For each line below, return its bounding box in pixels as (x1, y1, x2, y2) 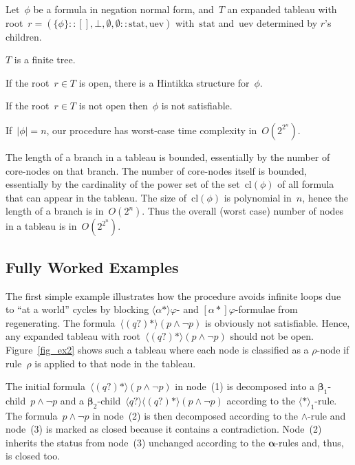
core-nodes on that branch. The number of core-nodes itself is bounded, (6, 163, 307, 177)
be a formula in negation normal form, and (33, 2, 214, 16)
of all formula (277, 177, 334, 191)
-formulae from (235, 302, 298, 316)
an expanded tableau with (227, 2, 337, 16)
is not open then (78, 98, 148, 113)
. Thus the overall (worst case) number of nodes (142, 204, 344, 218)
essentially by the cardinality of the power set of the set (6, 177, 240, 191)
